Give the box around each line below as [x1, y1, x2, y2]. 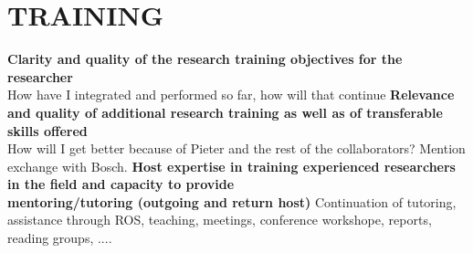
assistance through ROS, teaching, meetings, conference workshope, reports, [7, 210, 432, 229]
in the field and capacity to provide [7, 174, 235, 194]
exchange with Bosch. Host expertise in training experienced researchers [7, 156, 456, 175]
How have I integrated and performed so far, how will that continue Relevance [7, 85, 455, 104]
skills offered [7, 121, 88, 140]
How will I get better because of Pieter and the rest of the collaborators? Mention [7, 139, 466, 158]
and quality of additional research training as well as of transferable [7, 102, 443, 121]
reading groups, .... [7, 228, 112, 248]
